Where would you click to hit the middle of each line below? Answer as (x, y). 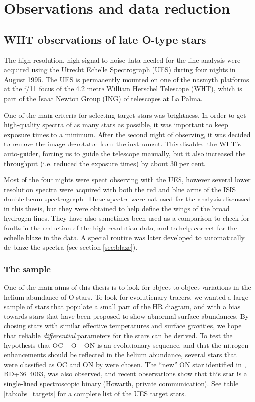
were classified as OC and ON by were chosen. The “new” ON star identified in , (125, 364)
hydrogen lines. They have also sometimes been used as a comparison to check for (127, 218)
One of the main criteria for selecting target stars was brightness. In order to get (125, 115)
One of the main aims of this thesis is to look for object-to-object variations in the (127, 287)
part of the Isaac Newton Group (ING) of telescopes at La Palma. (103, 98)
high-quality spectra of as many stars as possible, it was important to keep (116, 125)
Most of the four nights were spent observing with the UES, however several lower (127, 180)
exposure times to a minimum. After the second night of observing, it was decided (127, 134)
